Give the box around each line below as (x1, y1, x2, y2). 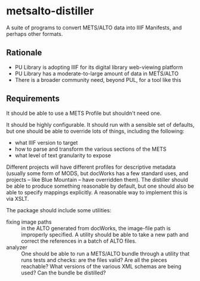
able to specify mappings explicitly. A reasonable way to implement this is (6, 188, 188, 196)
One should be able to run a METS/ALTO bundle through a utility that (21, 250, 190, 257)
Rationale (6, 48, 42, 58)
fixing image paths (6, 218, 52, 225)
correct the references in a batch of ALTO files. (21, 237, 137, 245)
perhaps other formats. (6, 30, 63, 37)
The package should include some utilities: (6, 206, 112, 213)
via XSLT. (6, 195, 29, 202)
